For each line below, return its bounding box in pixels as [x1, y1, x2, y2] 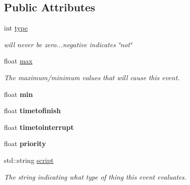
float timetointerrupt [4, 122, 74, 132]
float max [4, 56, 32, 66]
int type [4, 23, 28, 33]
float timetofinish [4, 105, 61, 116]
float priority [4, 138, 46, 149]
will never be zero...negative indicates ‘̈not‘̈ [4, 39, 132, 49]
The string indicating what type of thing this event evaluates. [4, 171, 187, 182]
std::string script [4, 154, 54, 165]
